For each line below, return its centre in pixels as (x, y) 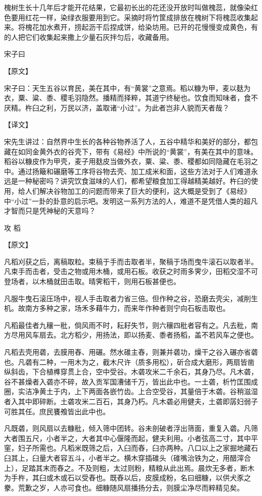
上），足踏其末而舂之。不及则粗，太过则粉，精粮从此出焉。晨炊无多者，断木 (129, 467)
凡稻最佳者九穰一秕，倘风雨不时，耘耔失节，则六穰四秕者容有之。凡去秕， (127, 325)
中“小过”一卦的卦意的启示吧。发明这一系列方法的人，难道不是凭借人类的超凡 (131, 201)
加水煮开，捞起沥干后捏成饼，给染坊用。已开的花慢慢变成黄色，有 (148, 27)
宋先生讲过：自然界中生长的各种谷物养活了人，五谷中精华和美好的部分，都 (127, 141)
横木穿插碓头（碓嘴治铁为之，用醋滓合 (187, 457)
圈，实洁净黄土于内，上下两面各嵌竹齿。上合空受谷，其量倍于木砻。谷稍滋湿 (131, 391)
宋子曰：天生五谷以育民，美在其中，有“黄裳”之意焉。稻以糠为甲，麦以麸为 (127, 88)
